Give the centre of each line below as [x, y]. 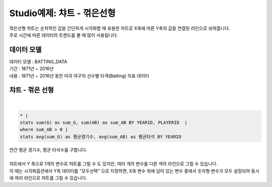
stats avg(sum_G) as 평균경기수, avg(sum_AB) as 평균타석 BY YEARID [100, 137]
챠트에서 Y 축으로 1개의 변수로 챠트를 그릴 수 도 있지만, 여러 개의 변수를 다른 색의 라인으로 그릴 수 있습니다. [113, 164]
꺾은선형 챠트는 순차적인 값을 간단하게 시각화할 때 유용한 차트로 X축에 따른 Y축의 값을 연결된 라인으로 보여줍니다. [120, 28]
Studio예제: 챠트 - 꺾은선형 [62, 13]
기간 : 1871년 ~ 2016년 [31, 69]
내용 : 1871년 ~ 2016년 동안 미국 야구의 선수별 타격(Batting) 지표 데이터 [79, 76]
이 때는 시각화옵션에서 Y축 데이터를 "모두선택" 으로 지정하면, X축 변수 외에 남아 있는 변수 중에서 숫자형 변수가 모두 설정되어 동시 [134, 171]
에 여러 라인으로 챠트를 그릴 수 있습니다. [48, 178]
